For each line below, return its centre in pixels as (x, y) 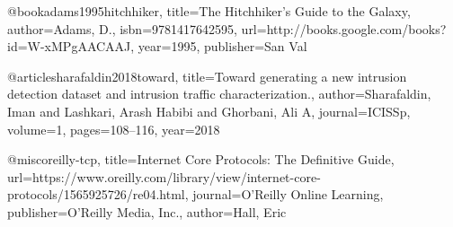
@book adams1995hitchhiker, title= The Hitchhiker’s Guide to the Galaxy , (209, 11)
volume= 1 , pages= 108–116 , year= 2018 (114, 129)
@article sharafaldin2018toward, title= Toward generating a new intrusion (207, 76)
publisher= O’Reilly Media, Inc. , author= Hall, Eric (147, 211)
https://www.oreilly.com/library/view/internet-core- (177, 176)
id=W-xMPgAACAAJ (69, 46)
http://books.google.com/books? (356, 28)
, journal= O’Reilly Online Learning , (284, 194)
